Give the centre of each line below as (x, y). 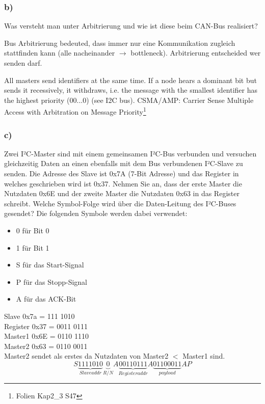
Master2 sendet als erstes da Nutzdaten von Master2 (86, 356)
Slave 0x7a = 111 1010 (39, 316)
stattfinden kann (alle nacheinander (60, 53)
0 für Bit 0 (33, 230)
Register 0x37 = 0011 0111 (46, 326)
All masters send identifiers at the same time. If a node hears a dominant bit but (130, 80)
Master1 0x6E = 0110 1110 (46, 336)
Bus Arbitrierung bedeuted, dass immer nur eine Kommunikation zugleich (120, 43)
